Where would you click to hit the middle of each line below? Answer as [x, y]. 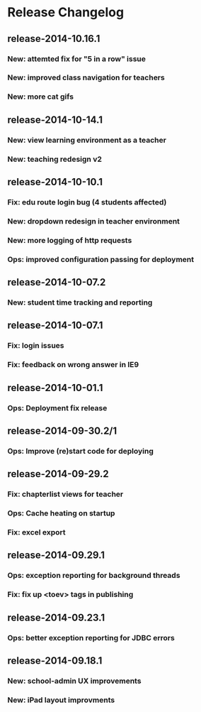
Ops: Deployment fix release [57, 407]
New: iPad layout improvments [61, 700]
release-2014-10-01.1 [55, 388]
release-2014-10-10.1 [55, 182]
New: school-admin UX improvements [74, 681]
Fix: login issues [36, 346]
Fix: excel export [36, 532]
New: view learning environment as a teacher [87, 140]
